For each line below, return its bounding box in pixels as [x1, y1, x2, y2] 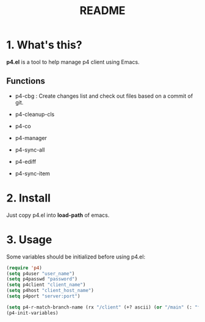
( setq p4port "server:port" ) [6, 293, 81, 299]
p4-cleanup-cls [15, 111, 55, 118]
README [79, 4, 126, 18]
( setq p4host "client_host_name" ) [6, 288, 95, 294]
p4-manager [15, 134, 48, 141]
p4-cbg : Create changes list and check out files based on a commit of [15, 92, 193, 100]
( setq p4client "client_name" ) [6, 282, 86, 288]
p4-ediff [15, 158, 37, 165]
